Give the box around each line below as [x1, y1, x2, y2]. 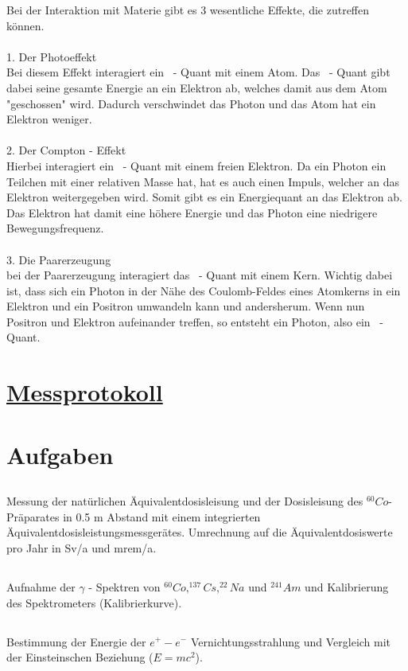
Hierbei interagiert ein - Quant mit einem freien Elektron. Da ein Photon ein [6, 157, 387, 174]
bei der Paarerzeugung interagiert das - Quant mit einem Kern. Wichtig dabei [6, 267, 393, 283]
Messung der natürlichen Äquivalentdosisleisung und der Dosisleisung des [6, 493, 363, 509]
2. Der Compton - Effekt [6, 142, 126, 158]
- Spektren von [88, 578, 161, 595]
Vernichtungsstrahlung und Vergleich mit [190, 633, 391, 650]
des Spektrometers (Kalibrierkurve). [6, 594, 182, 611]
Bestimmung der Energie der [6, 633, 146, 650]
